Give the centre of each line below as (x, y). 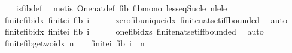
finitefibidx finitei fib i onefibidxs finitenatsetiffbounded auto (134, 31)
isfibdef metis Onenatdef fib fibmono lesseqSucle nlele (121, 8)
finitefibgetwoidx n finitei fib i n (74, 43)
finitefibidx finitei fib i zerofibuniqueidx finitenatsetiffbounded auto (146, 19)
